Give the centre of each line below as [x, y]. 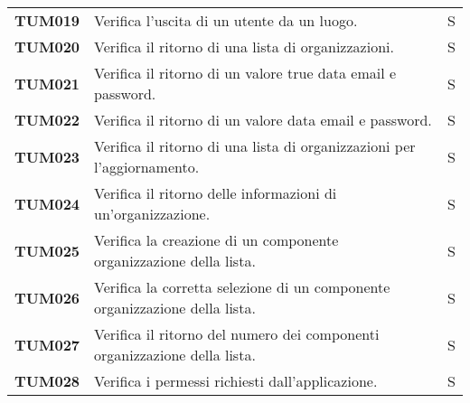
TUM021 [47, 83]
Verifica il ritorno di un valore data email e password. [263, 120]
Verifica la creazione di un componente [216, 240]
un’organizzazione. [152, 214]
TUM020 [47, 47]
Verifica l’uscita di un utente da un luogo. [226, 20]
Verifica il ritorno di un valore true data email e [245, 73]
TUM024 [47, 203]
